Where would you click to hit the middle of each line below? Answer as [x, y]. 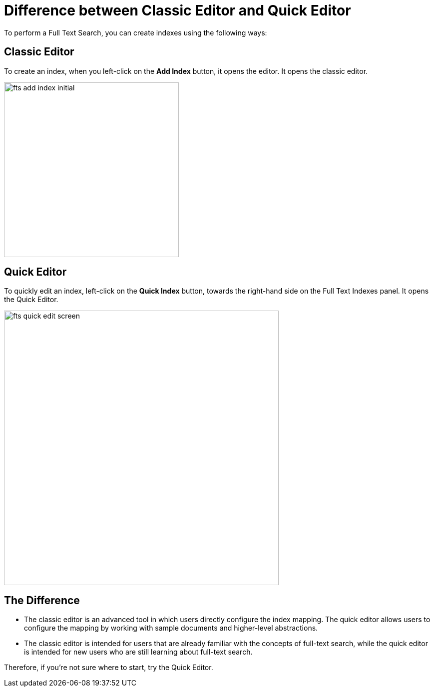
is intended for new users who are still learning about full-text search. [138, 652]
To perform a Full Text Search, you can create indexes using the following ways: [136, 32]
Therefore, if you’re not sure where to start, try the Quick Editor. [109, 668]
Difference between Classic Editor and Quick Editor [178, 10]
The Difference [42, 600]
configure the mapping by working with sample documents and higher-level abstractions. [171, 628]
